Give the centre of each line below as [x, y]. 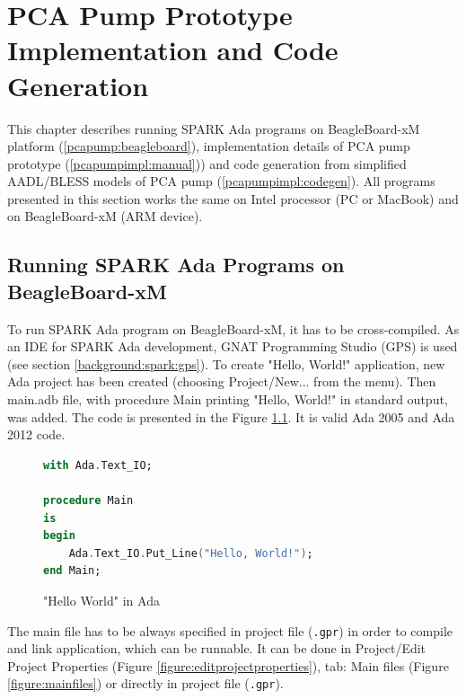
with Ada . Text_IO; [98, 465]
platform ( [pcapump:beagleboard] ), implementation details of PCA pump [209, 146]
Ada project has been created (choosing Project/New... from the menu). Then [222, 381]
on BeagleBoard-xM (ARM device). [105, 216]
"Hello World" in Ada [101, 600]
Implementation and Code [173, 50]
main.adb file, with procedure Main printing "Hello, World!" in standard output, [228, 399]
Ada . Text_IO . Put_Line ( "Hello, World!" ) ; [191, 553]
